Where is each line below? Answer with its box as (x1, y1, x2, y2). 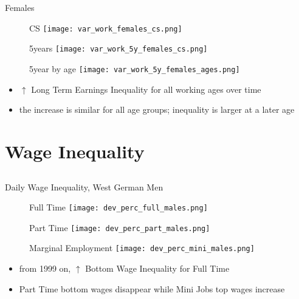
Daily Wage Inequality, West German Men (5, 180, 163, 193)
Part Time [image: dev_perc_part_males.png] (29, 221, 210, 233)
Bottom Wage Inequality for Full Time (85, 262, 230, 275)
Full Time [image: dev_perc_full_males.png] (29, 201, 208, 213)
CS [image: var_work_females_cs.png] (29, 21, 182, 34)
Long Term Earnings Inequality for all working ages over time (31, 82, 261, 95)
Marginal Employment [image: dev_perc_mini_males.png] (29, 241, 255, 254)
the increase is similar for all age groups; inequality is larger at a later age (19, 103, 295, 116)
